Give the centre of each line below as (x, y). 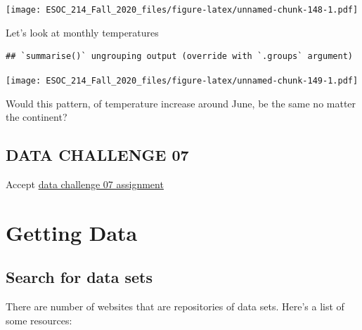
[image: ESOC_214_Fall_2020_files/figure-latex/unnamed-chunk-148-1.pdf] (182, 10)
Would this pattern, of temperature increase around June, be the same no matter (181, 103)
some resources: (39, 320)
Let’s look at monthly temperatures (82, 32)
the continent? (37, 117)
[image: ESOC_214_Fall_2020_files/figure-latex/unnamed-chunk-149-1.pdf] (182, 80)
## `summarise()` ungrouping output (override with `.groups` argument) (179, 57)
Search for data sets (79, 277)
